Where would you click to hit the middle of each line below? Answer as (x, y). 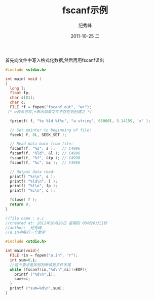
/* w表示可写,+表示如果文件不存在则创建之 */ (50, 112)
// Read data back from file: (42, 144)
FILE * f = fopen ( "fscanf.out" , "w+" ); (51, 107)
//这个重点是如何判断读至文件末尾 (41, 265)
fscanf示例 (85, 10)
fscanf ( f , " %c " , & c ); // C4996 (45, 162)
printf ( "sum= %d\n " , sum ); (37, 288)
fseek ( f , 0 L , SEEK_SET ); (38, 135)
